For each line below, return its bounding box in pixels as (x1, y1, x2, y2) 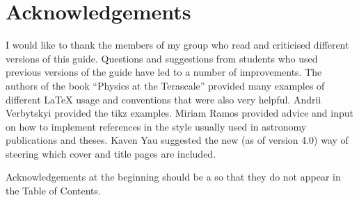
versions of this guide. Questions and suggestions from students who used (6, 51, 318, 65)
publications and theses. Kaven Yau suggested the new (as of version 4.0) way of (6, 133, 349, 147)
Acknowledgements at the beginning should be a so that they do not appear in (6, 169, 341, 184)
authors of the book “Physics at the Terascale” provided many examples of (6, 78, 325, 92)
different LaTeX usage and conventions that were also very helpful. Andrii (6, 92, 321, 106)
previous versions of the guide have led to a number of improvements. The (6, 65, 322, 79)
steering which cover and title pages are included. (6, 146, 216, 160)
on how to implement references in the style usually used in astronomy (6, 119, 307, 133)
